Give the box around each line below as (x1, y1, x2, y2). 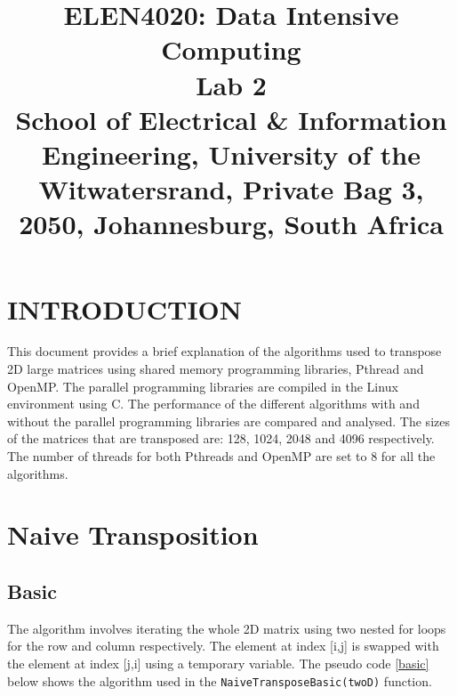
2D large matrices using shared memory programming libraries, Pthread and (7, 360, 424, 378)
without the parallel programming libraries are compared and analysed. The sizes (7, 411, 450, 430)
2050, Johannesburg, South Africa (19, 206, 444, 242)
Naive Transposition (7, 516, 259, 553)
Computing (161, 31, 301, 68)
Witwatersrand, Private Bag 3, (38, 171, 424, 207)
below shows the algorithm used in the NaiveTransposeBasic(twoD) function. (7, 671, 432, 690)
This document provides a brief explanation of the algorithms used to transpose (7, 342, 442, 360)
